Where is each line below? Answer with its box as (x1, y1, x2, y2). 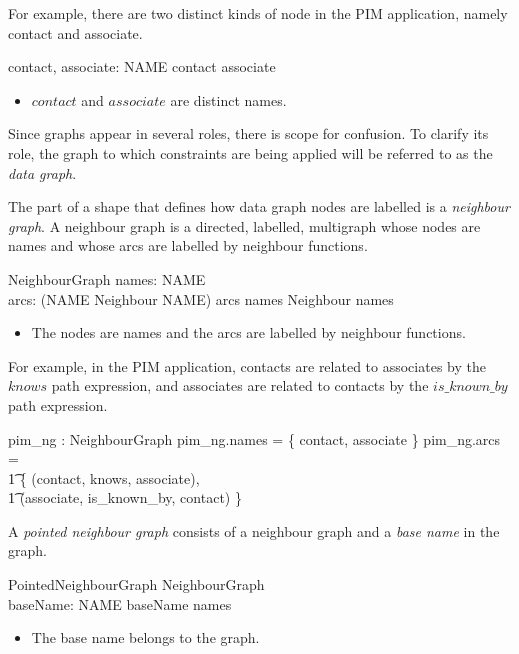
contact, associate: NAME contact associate (8, 56, 276, 77)
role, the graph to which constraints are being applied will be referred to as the (8, 142, 493, 163)
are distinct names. (170, 89, 287, 110)
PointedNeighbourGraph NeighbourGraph (8, 574, 265, 595)
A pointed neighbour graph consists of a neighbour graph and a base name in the (8, 520, 500, 541)
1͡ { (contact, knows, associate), (8, 467, 200, 488)
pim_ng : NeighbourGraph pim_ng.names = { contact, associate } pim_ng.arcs (8, 428, 501, 449)
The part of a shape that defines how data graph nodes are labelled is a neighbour (8, 196, 510, 217)
